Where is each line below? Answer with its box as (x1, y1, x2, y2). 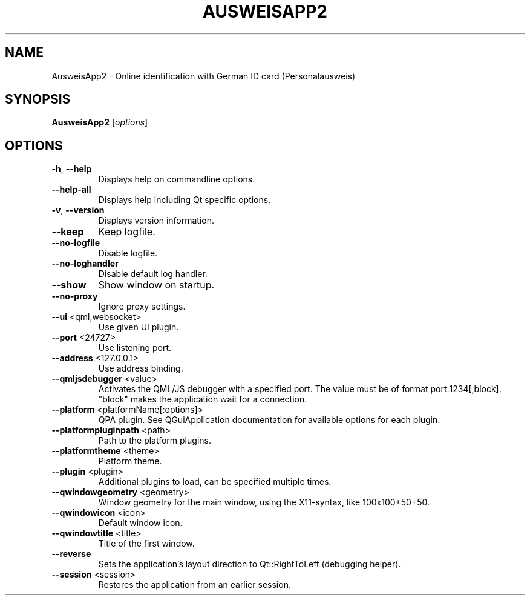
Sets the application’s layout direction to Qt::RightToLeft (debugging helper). (98, 559, 401, 570)
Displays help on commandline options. (98, 174, 255, 185)
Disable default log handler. (98, 268, 208, 279)
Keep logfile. (98, 225, 155, 238)
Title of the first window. (98, 538, 195, 549)
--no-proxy (51, 291, 98, 302)
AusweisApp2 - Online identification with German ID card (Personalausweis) (51, 70, 356, 81)
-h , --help (51, 164, 92, 175)
